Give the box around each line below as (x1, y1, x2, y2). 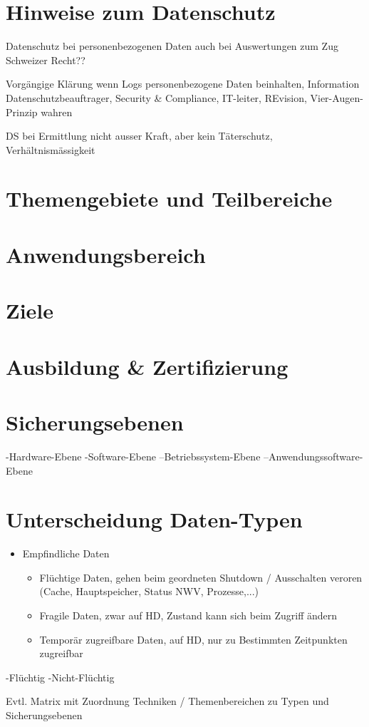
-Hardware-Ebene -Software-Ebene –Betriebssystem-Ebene (6, 448, 261, 463)
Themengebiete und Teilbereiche (6, 184, 333, 213)
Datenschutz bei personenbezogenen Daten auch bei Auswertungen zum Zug (6, 38, 338, 53)
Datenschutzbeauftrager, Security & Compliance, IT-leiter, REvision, (6, 90, 307, 105)
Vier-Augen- (310, 90, 363, 105)
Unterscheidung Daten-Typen (6, 505, 303, 534)
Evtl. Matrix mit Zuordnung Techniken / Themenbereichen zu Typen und (6, 694, 329, 708)
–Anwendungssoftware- (264, 448, 363, 463)
